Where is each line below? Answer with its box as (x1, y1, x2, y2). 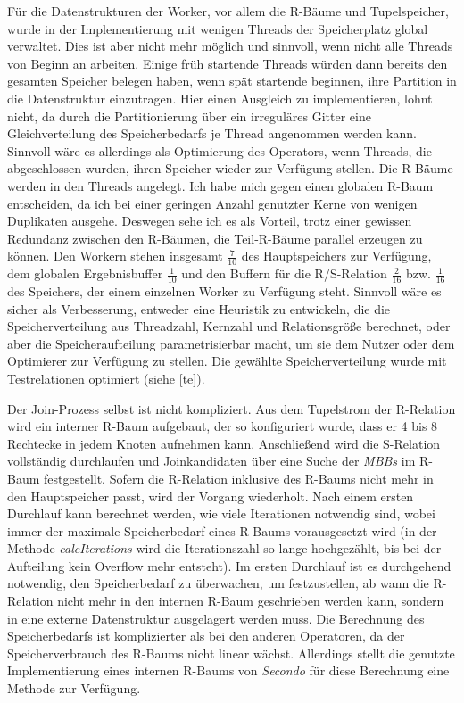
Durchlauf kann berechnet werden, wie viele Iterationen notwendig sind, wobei (7, 504, 435, 523)
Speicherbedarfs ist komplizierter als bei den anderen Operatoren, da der (7, 626, 405, 645)
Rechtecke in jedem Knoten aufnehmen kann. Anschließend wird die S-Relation (7, 434, 441, 452)
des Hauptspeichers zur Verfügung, (241, 246, 432, 265)
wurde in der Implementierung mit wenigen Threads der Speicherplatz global (7, 19, 428, 37)
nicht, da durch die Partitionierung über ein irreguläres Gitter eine (7, 106, 371, 125)
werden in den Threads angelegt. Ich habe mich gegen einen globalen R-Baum (7, 176, 434, 194)
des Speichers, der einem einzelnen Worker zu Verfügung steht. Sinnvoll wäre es (7, 281, 442, 300)
